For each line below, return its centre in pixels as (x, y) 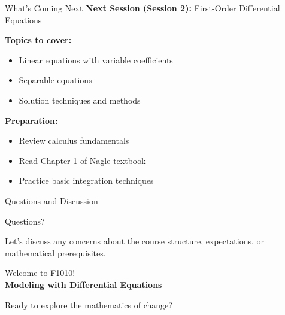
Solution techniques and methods (80, 100)
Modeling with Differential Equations (84, 284)
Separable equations (55, 80)
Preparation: (31, 120)
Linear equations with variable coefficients (96, 60)
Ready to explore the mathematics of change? (89, 305)
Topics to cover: (38, 40)
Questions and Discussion (51, 200)
